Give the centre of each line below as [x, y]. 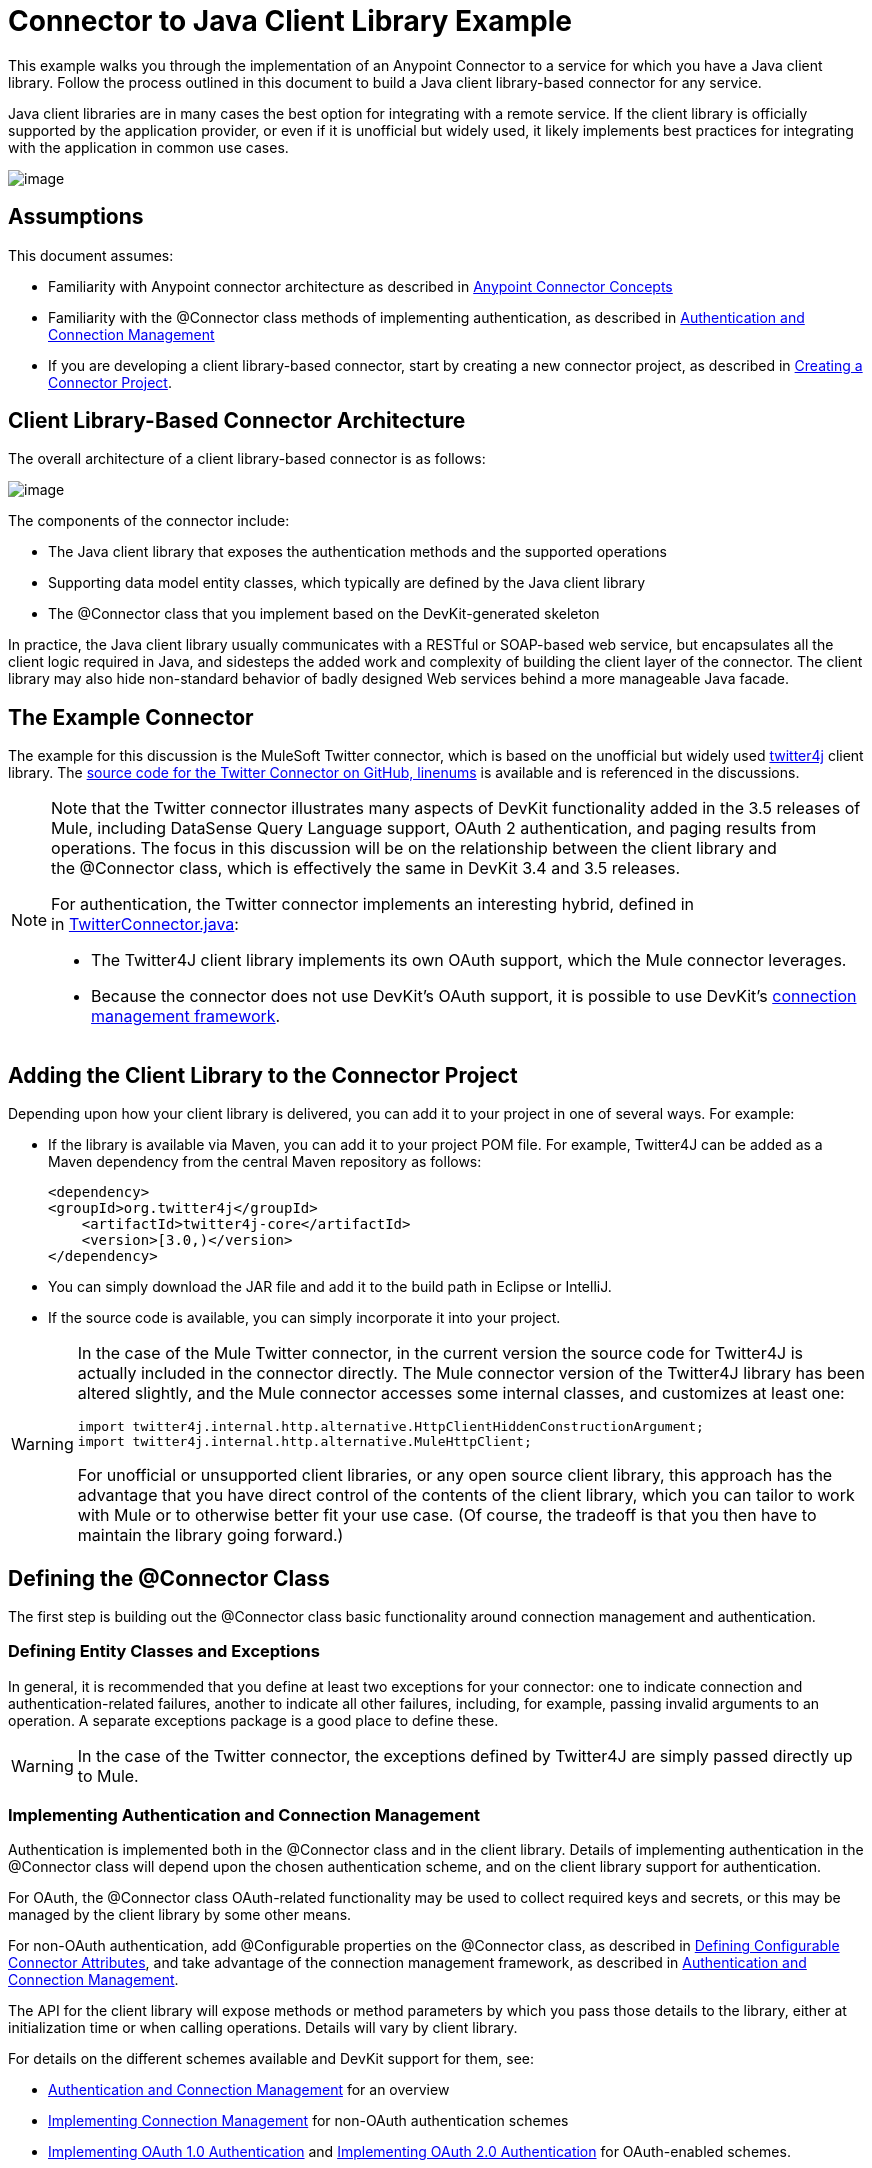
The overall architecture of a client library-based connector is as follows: [247, 459]
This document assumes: [91, 255]
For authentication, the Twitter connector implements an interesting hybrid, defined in [373, 904]
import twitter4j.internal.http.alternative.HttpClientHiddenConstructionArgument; [390, 1427]
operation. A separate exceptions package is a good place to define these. [253, 1720]
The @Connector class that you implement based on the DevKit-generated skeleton [324, 614]
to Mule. [108, 1775]
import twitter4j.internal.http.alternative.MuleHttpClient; [304, 1442]
